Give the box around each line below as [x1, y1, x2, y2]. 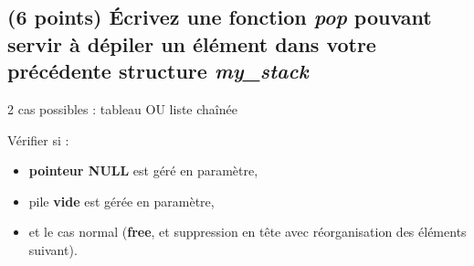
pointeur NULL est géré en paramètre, [28, 161, 258, 180]
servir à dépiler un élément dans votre [7, 29, 376, 58]
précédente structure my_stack [7, 57, 309, 85]
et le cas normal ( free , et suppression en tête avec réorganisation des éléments [28, 222, 467, 241]
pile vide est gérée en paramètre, [28, 191, 215, 210]
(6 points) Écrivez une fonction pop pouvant [7, 3, 432, 31]
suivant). [28, 239, 78, 259]
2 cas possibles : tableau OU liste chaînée [7, 99, 237, 118]
